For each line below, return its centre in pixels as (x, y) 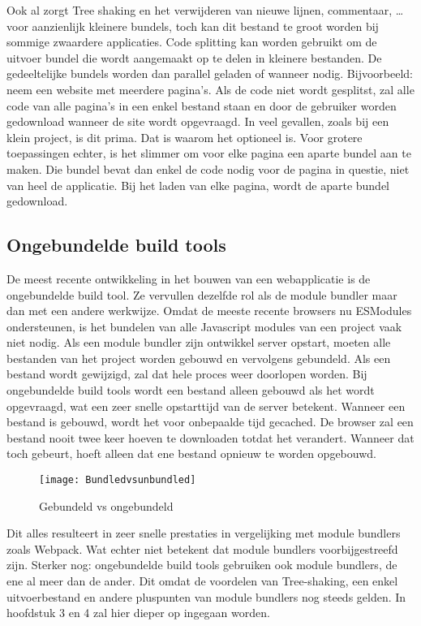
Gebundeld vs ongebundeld (106, 505)
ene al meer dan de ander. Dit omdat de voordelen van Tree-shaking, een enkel (202, 581)
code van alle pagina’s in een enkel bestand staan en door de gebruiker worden (202, 105)
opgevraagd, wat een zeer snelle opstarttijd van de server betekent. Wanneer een (206, 406)
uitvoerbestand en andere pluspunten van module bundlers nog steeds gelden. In (206, 596)
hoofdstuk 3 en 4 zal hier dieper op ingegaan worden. (138, 613)
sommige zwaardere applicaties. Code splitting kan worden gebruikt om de (192, 42)
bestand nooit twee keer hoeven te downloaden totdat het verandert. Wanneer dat (210, 437)
